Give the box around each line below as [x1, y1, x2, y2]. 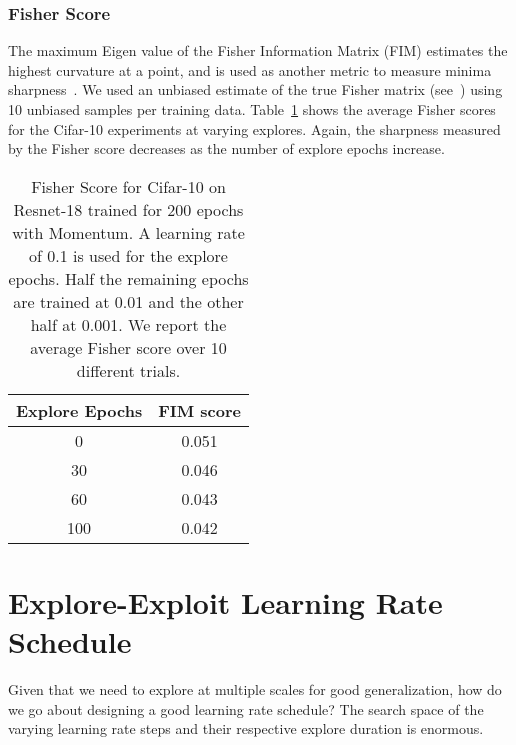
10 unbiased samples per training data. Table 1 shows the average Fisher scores [8, 99, 496, 119]
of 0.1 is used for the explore [29, 243, 228, 267]
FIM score [158, 398, 242, 422]
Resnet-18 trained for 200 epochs [13, 197, 244, 221]
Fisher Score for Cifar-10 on [31, 174, 226, 198]
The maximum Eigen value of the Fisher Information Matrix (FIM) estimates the [8, 40, 508, 61]
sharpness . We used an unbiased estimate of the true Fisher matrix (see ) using [8, 79, 503, 100]
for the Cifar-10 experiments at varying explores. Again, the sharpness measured [8, 118, 501, 139]
